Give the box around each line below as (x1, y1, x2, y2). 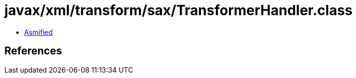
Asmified (24, 27, 53, 36)
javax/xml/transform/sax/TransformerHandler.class (4, 2, 353, 19)
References (4, 45, 62, 57)
